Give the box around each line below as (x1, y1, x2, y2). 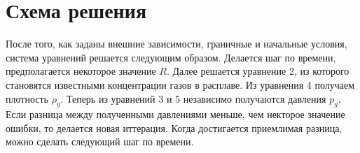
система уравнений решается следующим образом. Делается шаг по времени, (6, 50, 336, 64)
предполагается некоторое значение (6, 64, 156, 78)
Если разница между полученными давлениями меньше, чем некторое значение (6, 107, 345, 122)
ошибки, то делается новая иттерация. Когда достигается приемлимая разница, (6, 120, 342, 135)
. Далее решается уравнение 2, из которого (166, 64, 349, 78)
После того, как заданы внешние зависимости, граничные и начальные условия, (6, 36, 347, 51)
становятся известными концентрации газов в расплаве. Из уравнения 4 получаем (6, 77, 355, 92)
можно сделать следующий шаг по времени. (6, 134, 194, 149)
